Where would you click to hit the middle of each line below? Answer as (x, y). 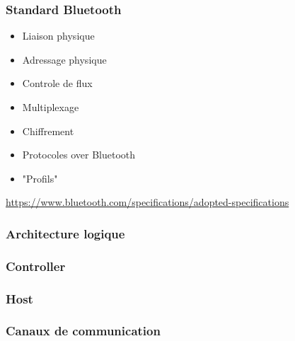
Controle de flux (57, 83)
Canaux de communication (83, 331)
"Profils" (40, 178)
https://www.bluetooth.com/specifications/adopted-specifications (147, 202)
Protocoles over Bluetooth (79, 155)
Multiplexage (51, 107)
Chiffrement (48, 131)
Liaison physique (58, 36)
